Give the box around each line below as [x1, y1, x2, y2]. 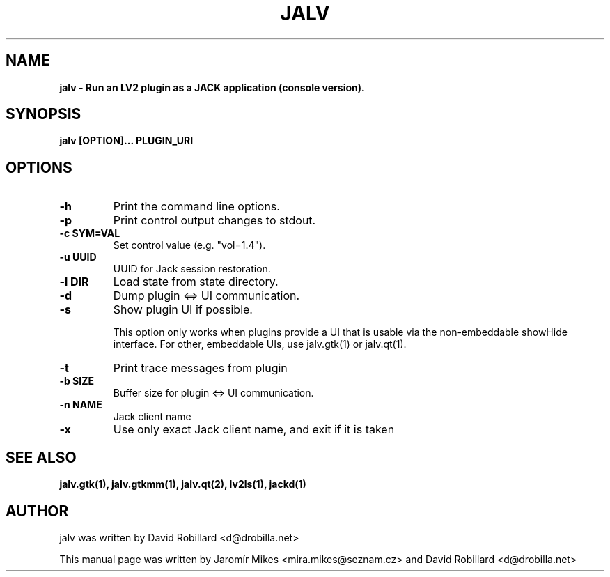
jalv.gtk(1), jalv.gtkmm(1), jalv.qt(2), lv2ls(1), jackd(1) [59, 478, 306, 491]
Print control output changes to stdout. [113, 213, 316, 228]
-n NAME [59, 399, 102, 411]
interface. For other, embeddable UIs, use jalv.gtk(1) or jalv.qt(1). [113, 338, 407, 351]
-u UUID [59, 251, 97, 263]
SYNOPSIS [6, 105, 81, 123]
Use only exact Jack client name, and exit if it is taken [113, 422, 395, 437]
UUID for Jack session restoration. [113, 263, 271, 275]
